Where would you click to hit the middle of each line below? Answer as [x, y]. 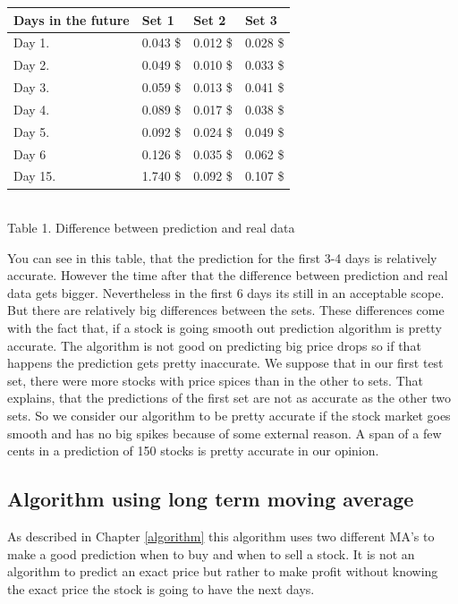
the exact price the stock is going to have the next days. [161, 588]
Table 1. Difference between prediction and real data [151, 228]
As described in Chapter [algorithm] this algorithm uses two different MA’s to [221, 536]
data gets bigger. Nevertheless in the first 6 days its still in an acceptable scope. [226, 292]
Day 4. [32, 109]
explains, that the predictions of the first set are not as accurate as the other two [229, 398]
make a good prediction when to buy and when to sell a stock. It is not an [211, 553]
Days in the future [72, 19]
